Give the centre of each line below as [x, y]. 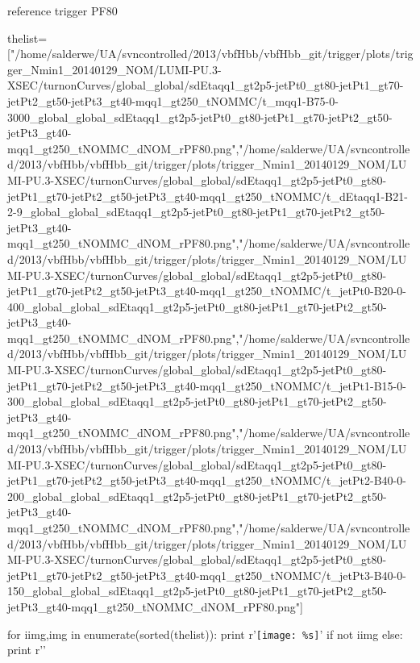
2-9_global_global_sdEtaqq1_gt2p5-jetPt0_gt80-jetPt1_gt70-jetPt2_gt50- [196, 212]
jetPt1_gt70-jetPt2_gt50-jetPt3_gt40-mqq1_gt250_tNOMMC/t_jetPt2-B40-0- [207, 480]
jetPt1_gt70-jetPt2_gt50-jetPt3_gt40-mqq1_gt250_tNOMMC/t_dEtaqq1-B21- [208, 196]
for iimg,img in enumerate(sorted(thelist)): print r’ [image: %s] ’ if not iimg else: [205, 634]
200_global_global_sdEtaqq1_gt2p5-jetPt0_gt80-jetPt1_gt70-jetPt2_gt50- [197, 496]
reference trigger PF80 [62, 10]
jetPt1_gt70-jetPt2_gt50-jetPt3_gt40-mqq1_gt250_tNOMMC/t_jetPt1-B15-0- [207, 385]
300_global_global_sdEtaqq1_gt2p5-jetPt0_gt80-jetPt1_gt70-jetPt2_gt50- [197, 401]
